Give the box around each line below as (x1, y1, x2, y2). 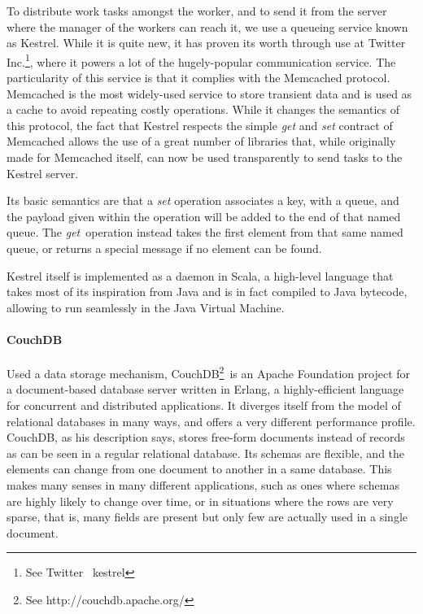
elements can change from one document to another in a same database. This (7, 460, 392, 477)
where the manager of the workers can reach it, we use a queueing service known (7, 18, 408, 35)
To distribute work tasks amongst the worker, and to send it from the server (7, 2, 387, 19)
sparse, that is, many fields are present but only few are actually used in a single (7, 508, 408, 525)
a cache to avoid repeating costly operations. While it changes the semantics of (7, 101, 400, 118)
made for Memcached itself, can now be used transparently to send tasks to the (7, 149, 403, 165)
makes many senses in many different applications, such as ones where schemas (7, 476, 399, 493)
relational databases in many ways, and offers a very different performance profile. (7, 412, 416, 429)
